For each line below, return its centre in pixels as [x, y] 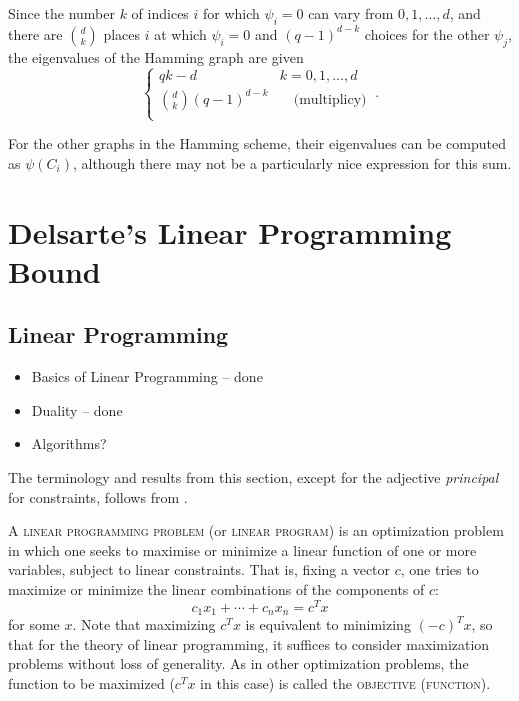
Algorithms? [69, 443]
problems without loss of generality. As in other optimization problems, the [238, 663]
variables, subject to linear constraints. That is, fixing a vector [199, 569]
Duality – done [77, 409]
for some [34, 624]
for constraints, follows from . [98, 496]
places [122, 33]
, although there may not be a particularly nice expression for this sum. [292, 162]
